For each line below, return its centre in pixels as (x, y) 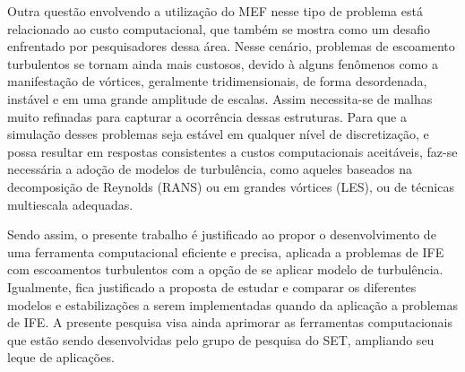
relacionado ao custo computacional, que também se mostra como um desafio (219, 28)
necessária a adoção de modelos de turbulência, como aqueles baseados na (210, 169)
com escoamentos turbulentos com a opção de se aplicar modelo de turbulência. (225, 269)
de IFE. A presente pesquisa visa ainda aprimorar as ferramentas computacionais (230, 322)
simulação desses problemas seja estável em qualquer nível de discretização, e (218, 134)
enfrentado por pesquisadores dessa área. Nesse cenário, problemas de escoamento (231, 46)
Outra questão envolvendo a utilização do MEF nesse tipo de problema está (215, 11)
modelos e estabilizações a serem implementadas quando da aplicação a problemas (232, 304)
